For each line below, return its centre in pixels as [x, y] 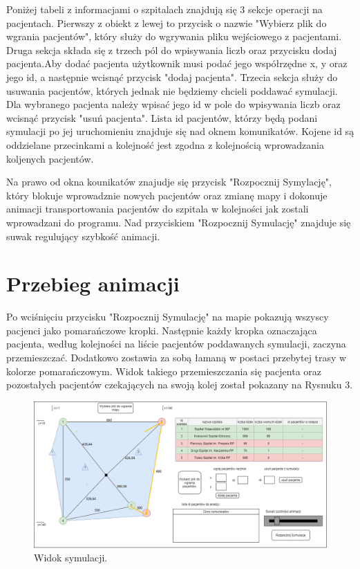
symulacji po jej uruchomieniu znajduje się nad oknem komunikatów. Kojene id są [180, 131]
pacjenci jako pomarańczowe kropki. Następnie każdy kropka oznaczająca [162, 330]
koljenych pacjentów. [50, 158]
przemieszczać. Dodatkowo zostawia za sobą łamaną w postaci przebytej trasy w [177, 357]
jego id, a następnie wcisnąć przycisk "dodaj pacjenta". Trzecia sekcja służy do [172, 76]
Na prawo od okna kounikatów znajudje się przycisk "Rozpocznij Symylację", [169, 182]
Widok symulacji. [71, 558]
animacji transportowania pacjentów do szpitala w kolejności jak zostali [158, 209]
